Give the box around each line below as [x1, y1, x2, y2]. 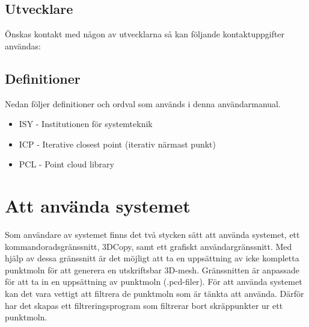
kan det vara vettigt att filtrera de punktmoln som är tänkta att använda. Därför [5, 287, 304, 300]
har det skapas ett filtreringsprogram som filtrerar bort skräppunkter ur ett [5, 299, 283, 311]
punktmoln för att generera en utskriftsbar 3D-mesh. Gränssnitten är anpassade [5, 263, 299, 276]
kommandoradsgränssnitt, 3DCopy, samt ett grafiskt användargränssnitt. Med [5, 240, 292, 252]
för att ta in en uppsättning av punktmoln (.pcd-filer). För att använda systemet [5, 275, 302, 288]
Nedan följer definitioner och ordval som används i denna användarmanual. [5, 97, 281, 110]
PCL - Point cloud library [19, 158, 114, 170]
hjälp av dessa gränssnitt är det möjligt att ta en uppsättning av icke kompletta [5, 252, 299, 264]
